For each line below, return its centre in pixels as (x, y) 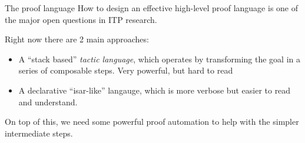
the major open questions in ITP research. (81, 19)
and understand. (48, 102)
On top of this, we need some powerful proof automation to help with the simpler (152, 122)
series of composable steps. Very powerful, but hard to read (126, 70)
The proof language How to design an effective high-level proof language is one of (151, 8)
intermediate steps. (39, 133)
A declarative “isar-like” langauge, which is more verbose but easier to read (155, 90)
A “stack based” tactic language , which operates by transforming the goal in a (160, 59)
